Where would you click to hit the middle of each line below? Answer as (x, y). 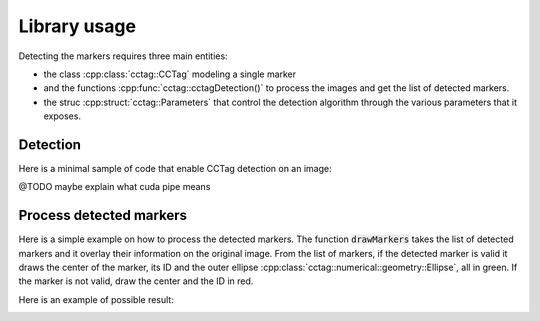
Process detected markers (102, 215)
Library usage (77, 26)
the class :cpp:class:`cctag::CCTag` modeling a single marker (170, 74)
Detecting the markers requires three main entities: (123, 56)
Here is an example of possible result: (96, 299)
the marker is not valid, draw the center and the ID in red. (136, 281)
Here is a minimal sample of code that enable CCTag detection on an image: (175, 169)
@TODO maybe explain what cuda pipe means (114, 187)
